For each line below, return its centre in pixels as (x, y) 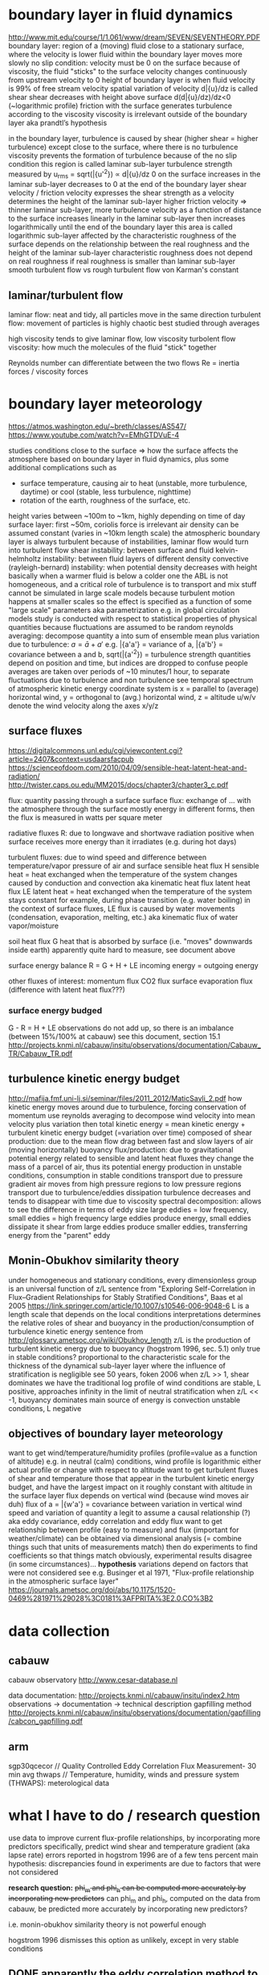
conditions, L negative (45, 1408)
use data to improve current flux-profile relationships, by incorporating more (134, 1838)
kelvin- (227, 550)
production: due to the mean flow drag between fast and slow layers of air (131, 1141)
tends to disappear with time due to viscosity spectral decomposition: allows (135, 1201)
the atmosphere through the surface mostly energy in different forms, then (132, 809)
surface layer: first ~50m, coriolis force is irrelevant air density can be (124, 524)
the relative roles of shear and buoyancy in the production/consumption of (131, 1323)
